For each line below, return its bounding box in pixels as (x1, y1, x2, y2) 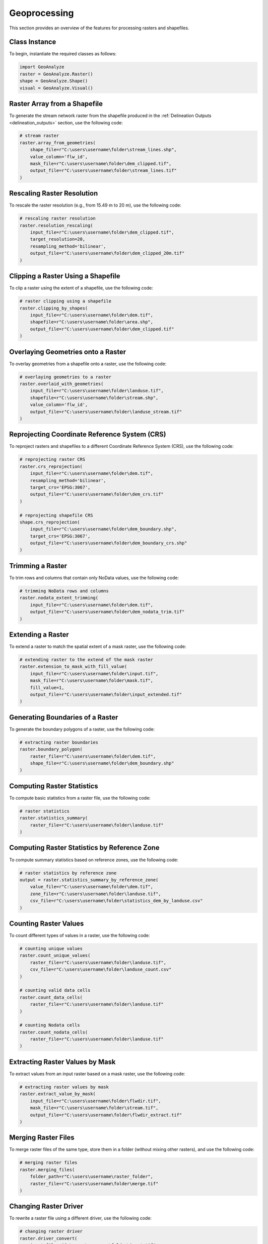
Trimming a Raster (9, 561, 67, 570)
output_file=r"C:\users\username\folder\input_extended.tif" (30, 692, 182, 697)
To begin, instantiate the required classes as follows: (9, 51, 117, 57)
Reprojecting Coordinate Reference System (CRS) (9, 430, 166, 439)
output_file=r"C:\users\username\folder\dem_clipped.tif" (30, 326, 174, 332)
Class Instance (9, 38, 57, 46)
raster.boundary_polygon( (19, 746, 83, 752)
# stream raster (19, 133, 60, 139)
